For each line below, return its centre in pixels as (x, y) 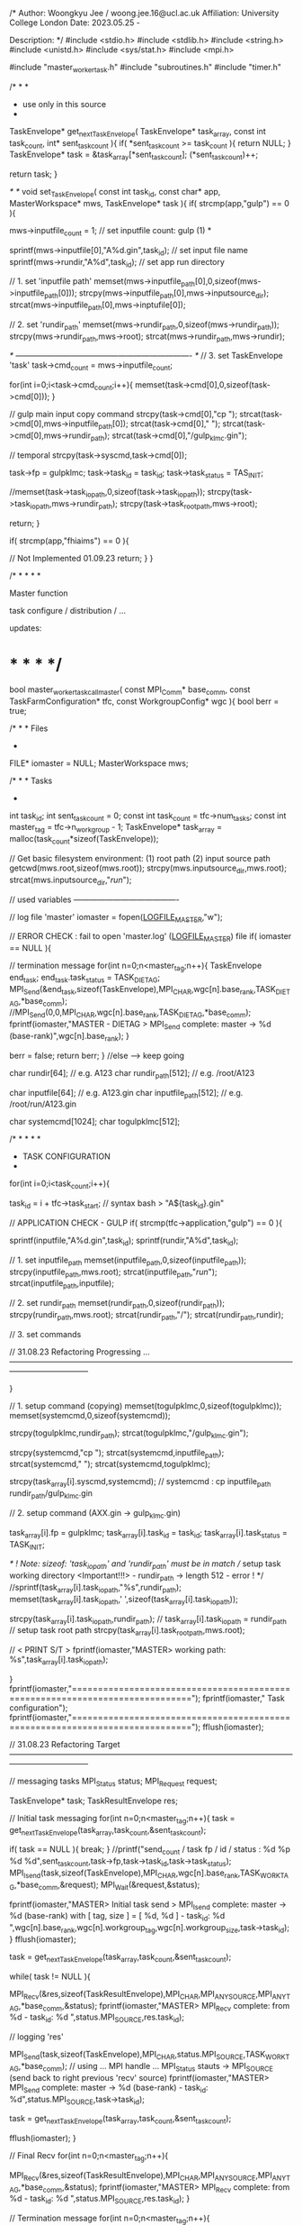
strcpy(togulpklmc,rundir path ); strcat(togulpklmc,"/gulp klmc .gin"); (129, 1434)
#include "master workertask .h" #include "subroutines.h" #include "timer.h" (145, 68)
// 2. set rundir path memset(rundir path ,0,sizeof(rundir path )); (117, 1304)
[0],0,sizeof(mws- (228, 281)
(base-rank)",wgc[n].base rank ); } (70, 1037)
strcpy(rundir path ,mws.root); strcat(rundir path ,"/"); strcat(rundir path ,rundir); (147, 1316)
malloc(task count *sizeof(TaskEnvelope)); (84, 840)
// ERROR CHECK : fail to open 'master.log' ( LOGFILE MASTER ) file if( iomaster (151, 938)
